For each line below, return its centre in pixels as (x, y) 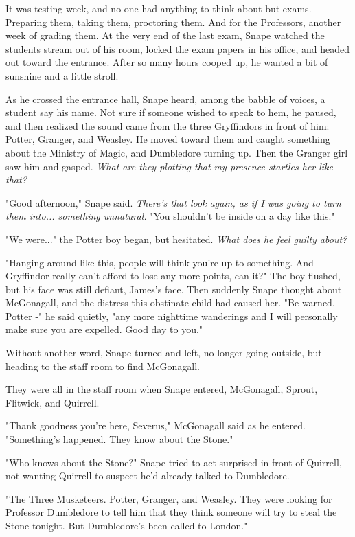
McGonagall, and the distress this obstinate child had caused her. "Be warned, (170, 302)
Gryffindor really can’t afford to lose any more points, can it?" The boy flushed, (173, 276)
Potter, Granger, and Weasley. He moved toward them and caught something (168, 139)
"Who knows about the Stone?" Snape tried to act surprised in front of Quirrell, (174, 462)
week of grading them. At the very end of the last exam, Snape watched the (165, 35)
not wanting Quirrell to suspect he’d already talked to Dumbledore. (148, 476)
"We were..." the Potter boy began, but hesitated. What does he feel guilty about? (176, 239)
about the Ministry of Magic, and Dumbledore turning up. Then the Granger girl (177, 152)
